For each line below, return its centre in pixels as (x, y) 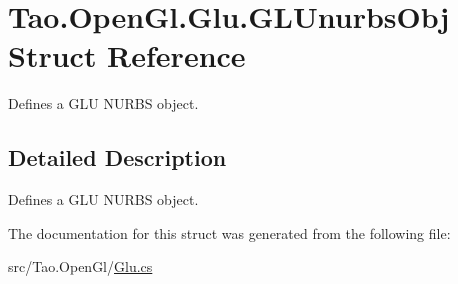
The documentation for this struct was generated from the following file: (229, 232)
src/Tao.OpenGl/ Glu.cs (80, 266)
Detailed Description (117, 157)
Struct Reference (127, 55)
